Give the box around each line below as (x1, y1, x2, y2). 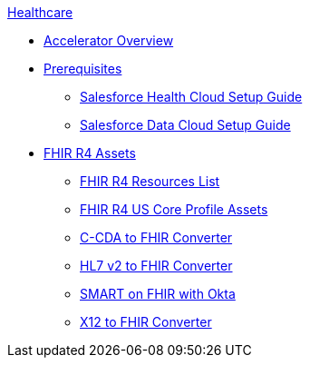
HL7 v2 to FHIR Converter (80, 258, 233, 273)
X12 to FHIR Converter (80, 314, 212, 330)
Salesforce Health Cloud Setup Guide (80, 89, 303, 104)
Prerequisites (44, 61, 122, 76)
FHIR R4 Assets (44, 145, 136, 161)
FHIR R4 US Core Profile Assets (80, 202, 268, 217)
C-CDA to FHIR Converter (80, 230, 233, 245)
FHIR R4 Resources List (80, 173, 220, 189)
